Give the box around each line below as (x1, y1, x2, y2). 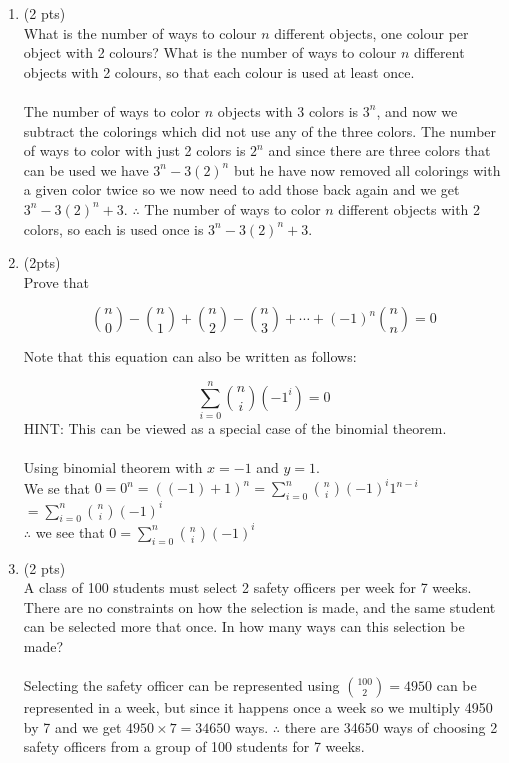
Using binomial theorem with (23, 457, 203, 478)
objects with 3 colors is (217, 100, 359, 121)
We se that (23, 477, 90, 498)
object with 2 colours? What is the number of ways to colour (23, 42, 397, 63)
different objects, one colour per (274, 22, 469, 43)
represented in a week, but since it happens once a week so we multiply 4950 (23, 697, 493, 718)
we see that (35, 521, 105, 542)
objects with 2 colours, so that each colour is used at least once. (23, 61, 415, 82)
